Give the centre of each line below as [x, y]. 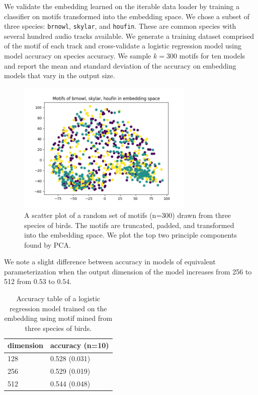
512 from [18, 281]
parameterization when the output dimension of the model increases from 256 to [128, 271]
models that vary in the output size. [60, 75]
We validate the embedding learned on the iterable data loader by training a [122, 6]
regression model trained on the [58, 308]
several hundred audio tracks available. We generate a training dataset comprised [129, 36]
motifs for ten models [212, 56]
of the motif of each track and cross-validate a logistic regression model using [123, 46]
